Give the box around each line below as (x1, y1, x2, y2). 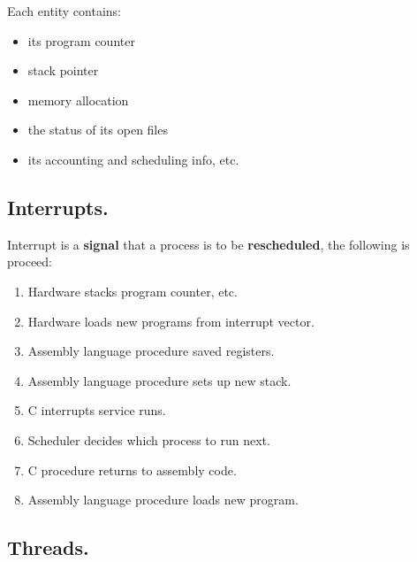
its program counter (27, 31, 135, 50)
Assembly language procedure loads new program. (27, 490, 299, 509)
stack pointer (27, 61, 99, 80)
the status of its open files (27, 120, 168, 139)
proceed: (7, 252, 52, 271)
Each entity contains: (7, 2, 121, 19)
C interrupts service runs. (27, 401, 166, 420)
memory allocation (27, 90, 129, 109)
